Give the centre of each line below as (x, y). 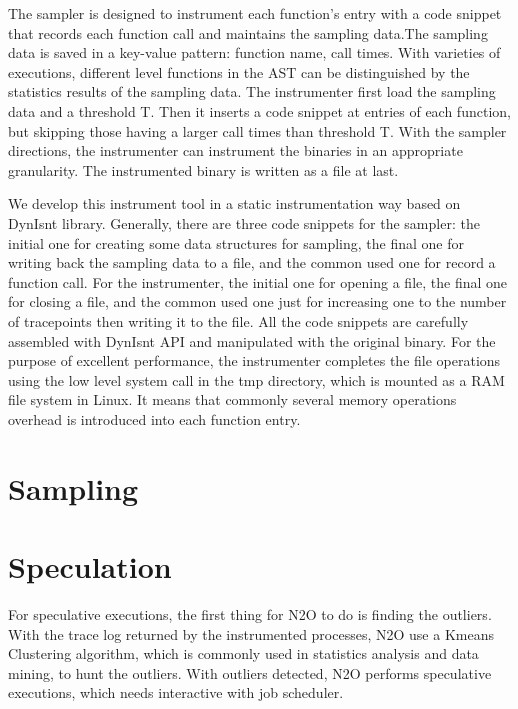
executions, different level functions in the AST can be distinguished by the (239, 71)
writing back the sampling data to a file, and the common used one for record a (252, 262)
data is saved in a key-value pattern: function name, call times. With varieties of (254, 52)
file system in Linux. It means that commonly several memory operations (232, 399)
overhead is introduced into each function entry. (154, 418)
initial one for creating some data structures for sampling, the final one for (236, 242)
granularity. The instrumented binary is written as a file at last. (203, 169)
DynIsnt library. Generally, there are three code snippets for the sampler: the (244, 222)
